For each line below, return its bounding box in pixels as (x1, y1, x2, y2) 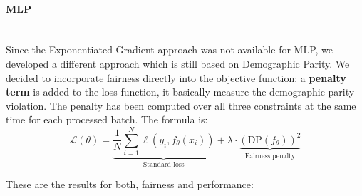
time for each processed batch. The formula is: (6, 112, 208, 127)
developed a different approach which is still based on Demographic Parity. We (6, 56, 350, 71)
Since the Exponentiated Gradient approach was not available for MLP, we (6, 42, 333, 57)
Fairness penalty (244, 152, 296, 160)
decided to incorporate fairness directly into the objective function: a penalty (6, 70, 346, 85)
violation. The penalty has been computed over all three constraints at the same (6, 98, 356, 113)
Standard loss (143, 160, 185, 168)
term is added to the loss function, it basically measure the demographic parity (6, 84, 355, 99)
